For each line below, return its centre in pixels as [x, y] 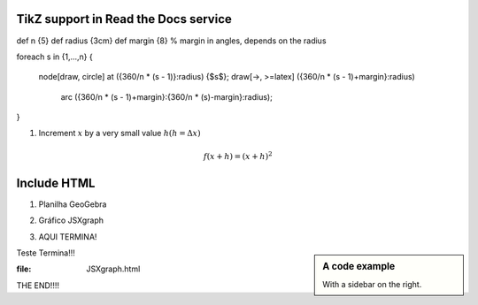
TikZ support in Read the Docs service [124, 19]
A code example [359, 266]
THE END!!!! [38, 285]
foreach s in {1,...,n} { [54, 57]
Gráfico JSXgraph [71, 220]
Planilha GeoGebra [73, 204]
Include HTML [56, 183]
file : [24, 269]
